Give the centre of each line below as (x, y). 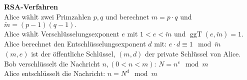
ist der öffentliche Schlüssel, (73, 53)
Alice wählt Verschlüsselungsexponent (62, 34)
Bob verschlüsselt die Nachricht (52, 63)
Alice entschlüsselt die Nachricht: (55, 73)
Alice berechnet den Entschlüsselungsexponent (75, 44)
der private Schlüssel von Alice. (193, 53)
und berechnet (127, 16)
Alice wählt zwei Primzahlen (48, 16)
